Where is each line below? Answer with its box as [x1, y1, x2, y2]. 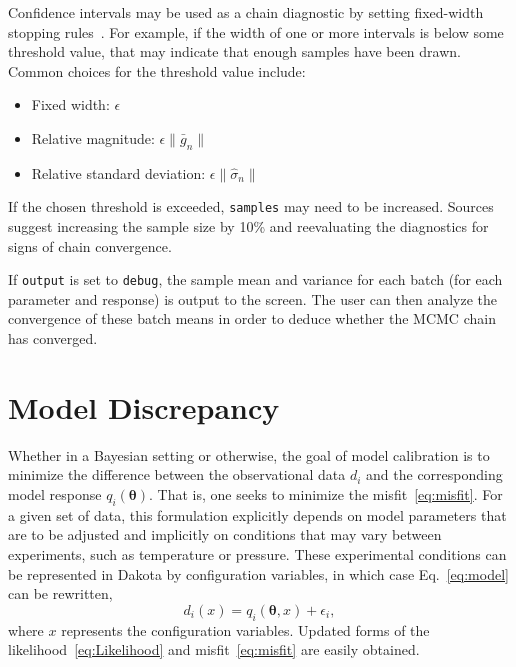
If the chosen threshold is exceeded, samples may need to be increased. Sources [8, 196, 494, 217]
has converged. [8, 328, 98, 349]
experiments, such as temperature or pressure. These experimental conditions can [8, 543, 507, 564]
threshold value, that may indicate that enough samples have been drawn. [8, 41, 461, 62]
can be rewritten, [8, 583, 113, 604]
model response [8, 483, 102, 504]
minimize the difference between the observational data [8, 464, 346, 485]
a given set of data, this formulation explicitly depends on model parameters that [8, 504, 507, 525]
